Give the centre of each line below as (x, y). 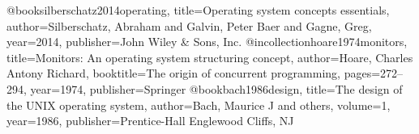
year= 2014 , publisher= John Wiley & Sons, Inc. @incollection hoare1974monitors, (207, 42)
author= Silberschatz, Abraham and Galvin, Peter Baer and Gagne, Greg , (189, 25)
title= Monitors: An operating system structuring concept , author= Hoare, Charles (210, 57)
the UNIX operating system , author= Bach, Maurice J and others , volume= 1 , (199, 105)
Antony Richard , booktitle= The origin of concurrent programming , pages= (194, 73)
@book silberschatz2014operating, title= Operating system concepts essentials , (198, 10)
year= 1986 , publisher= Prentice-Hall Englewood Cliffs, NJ (150, 121)
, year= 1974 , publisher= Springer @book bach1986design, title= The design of (213, 88)
